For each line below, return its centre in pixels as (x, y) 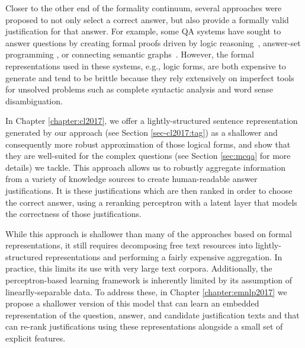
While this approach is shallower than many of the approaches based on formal (149, 233)
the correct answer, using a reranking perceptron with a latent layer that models (151, 202)
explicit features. (36, 338)
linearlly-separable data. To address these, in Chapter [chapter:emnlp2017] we (146, 291)
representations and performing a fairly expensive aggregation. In (164, 256)
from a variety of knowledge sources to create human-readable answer (131, 179)
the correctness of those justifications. (73, 214)
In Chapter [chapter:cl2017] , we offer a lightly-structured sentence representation (152, 121)
